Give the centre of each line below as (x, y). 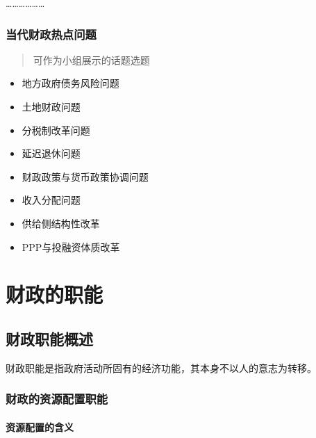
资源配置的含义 (40, 427)
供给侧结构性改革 (61, 223)
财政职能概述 (49, 338)
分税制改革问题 (56, 130)
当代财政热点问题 (51, 34)
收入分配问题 (51, 200)
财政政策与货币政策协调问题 (85, 176)
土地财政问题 (51, 106)
